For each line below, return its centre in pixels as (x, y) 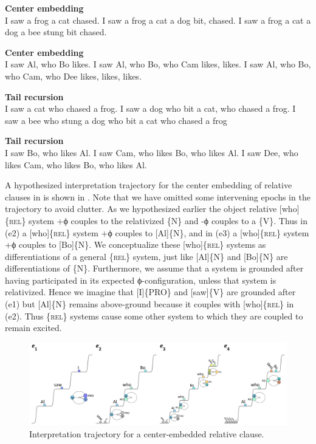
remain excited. (33, 328)
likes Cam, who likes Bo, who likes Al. (76, 164)
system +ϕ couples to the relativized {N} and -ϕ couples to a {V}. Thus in (168, 220)
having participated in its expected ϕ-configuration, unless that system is (141, 280)
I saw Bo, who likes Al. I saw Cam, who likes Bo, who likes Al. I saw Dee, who (152, 152)
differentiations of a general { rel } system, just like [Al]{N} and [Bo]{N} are (146, 256)
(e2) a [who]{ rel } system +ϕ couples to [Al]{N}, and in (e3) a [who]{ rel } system (157, 232)
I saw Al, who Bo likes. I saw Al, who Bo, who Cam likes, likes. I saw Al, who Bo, (158, 64)
